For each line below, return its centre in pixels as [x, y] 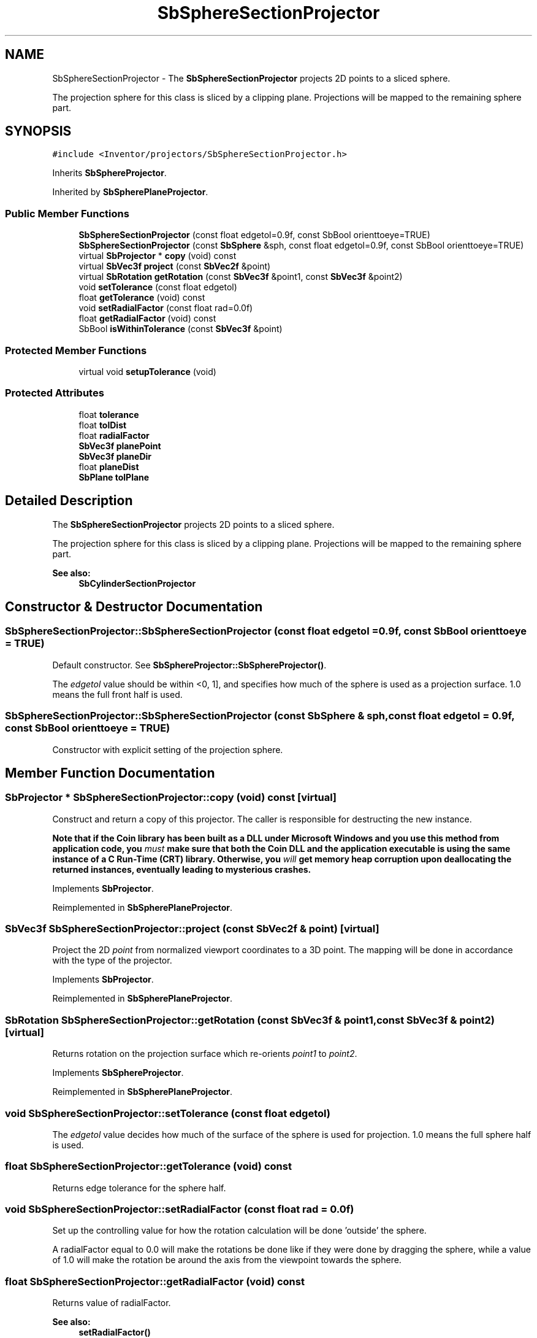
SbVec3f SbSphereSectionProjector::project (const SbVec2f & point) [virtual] [192, 929]
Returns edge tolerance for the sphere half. [139, 1188]
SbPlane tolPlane [114, 477]
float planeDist [109, 466]
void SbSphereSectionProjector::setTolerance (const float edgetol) [168, 1113]
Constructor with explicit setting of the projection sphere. [168, 749]
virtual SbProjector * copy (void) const [158, 256]
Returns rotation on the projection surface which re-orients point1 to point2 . [205, 1054]
